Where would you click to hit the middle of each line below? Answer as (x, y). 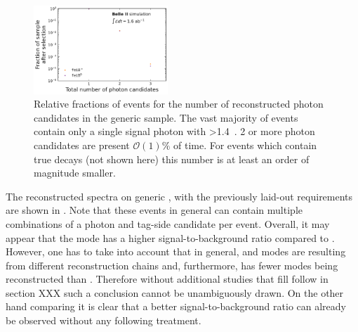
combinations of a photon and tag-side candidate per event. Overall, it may (168, 223)
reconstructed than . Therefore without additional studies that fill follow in (167, 279)
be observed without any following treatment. (104, 320)
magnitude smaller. (75, 173)
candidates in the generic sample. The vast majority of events (166, 117)
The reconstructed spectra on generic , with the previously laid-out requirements (179, 196)
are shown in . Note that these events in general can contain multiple (154, 210)
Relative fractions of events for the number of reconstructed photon (179, 104)
